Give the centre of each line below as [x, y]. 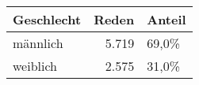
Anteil [166, 19]
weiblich [35, 66]
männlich [38, 43]
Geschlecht [47, 19]
